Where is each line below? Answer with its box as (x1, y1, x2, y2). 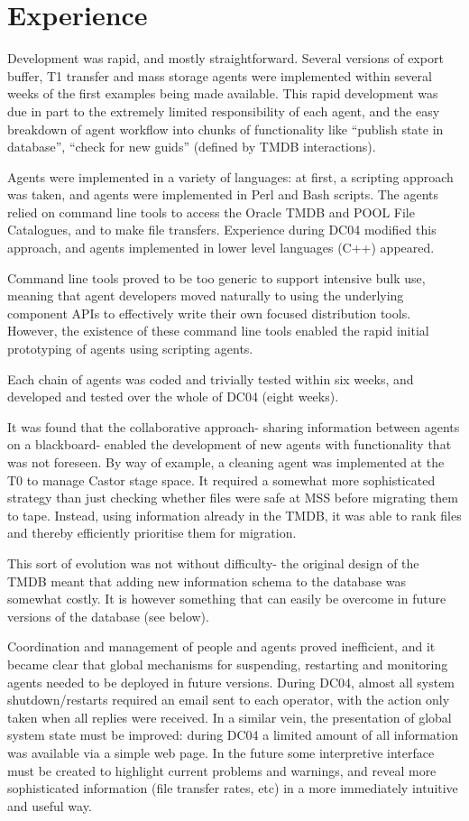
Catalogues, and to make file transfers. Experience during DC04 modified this (7, 220, 437, 239)
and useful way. (7, 796, 92, 815)
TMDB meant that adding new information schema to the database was (7, 571, 407, 590)
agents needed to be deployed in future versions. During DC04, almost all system (7, 672, 455, 691)
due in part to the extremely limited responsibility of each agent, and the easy (7, 101, 440, 120)
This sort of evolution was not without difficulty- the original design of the (7, 553, 419, 572)
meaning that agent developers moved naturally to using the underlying (7, 286, 404, 305)
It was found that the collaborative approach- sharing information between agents (7, 417, 460, 436)
